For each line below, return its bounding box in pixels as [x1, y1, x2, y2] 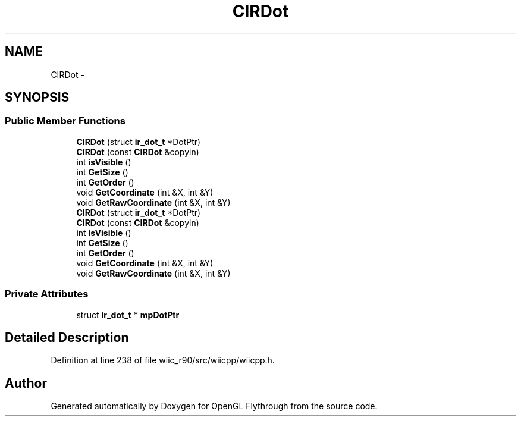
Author [5, 375, 47, 391]
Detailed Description [5, 329, 129, 345]
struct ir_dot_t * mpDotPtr [76, 309, 180, 320]
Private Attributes [5, 288, 89, 300]
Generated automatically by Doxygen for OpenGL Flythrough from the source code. [51, 401, 378, 411]
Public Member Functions [5, 115, 125, 127]
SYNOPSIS [5, 90, 70, 105]
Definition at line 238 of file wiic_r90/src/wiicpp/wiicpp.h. [51, 355, 275, 366]
